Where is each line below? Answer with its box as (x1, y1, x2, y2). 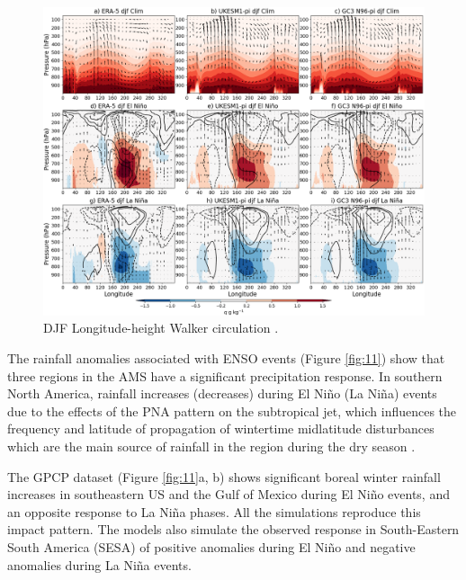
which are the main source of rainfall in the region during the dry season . (7, 437, 416, 455)
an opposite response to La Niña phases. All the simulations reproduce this (7, 502, 421, 521)
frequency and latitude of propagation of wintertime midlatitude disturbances (7, 419, 435, 438)
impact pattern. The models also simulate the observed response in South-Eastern (7, 520, 460, 539)
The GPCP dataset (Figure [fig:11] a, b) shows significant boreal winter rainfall (7, 467, 441, 486)
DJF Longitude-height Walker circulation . (43, 318, 279, 337)
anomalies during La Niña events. (7, 555, 192, 574)
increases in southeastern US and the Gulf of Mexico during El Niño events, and (7, 485, 450, 504)
